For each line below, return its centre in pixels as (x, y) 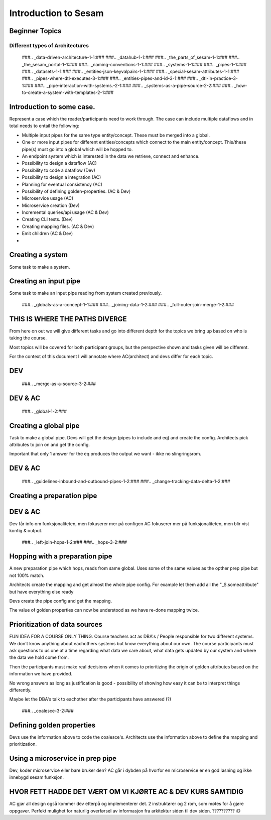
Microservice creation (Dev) (51, 205)
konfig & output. (26, 531)
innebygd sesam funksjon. (36, 777)
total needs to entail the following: (44, 126)
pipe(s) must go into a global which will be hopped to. (77, 149)
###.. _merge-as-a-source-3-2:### (59, 384)
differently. (21, 690)
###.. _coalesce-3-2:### (48, 711)
